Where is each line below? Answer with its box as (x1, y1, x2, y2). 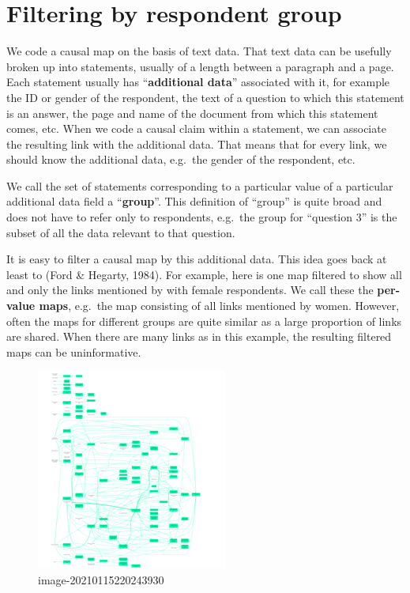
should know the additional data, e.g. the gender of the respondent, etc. (6, 151, 355, 168)
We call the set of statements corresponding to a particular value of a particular (6, 177, 393, 194)
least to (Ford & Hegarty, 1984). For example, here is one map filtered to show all (6, 266, 402, 282)
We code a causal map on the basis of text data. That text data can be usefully (6, 43, 392, 59)
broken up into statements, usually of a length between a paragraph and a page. (6, 58, 394, 74)
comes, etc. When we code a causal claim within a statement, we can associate (6, 120, 386, 137)
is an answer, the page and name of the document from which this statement (6, 104, 378, 121)
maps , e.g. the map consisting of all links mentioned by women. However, (39, 297, 400, 314)
